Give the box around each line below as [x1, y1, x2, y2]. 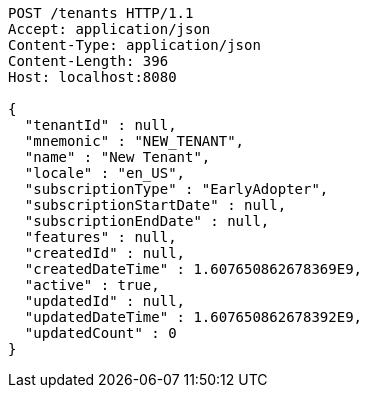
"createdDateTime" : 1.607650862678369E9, [24, 261, 363, 277]
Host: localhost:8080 [8, 69, 177, 85]
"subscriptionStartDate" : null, [24, 197, 287, 213]
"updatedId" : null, [24, 293, 186, 309]
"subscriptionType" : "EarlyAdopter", [24, 181, 329, 197]
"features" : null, [24, 229, 177, 245]
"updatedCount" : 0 [24, 325, 177, 341]
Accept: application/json [8, 21, 211, 37]
